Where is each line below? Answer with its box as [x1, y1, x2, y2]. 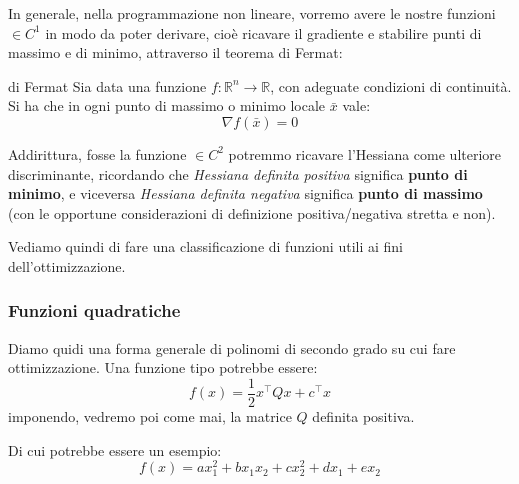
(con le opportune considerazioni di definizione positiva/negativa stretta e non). [8, 202, 496, 223]
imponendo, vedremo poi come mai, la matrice [8, 406, 292, 426]
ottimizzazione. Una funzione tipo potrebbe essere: [8, 357, 318, 378]
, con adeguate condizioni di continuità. [270, 75, 512, 96]
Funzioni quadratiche [8, 298, 181, 323]
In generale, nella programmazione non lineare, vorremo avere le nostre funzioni [8, 3, 496, 23]
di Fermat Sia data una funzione [8, 75, 207, 96]
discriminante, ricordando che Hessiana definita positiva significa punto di [8, 163, 468, 184]
